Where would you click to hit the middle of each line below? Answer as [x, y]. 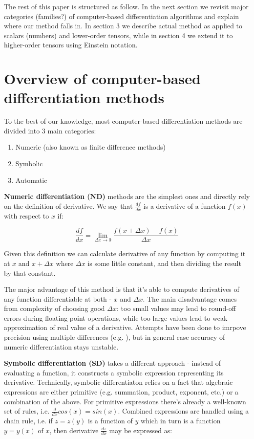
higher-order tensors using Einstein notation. [71, 45]
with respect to [27, 215]
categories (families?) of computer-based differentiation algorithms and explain [122, 16]
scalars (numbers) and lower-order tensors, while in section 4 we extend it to [118, 35]
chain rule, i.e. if [28, 421]
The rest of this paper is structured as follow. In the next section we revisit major [126, 6]
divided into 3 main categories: [50, 130]
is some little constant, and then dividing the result [164, 263]
